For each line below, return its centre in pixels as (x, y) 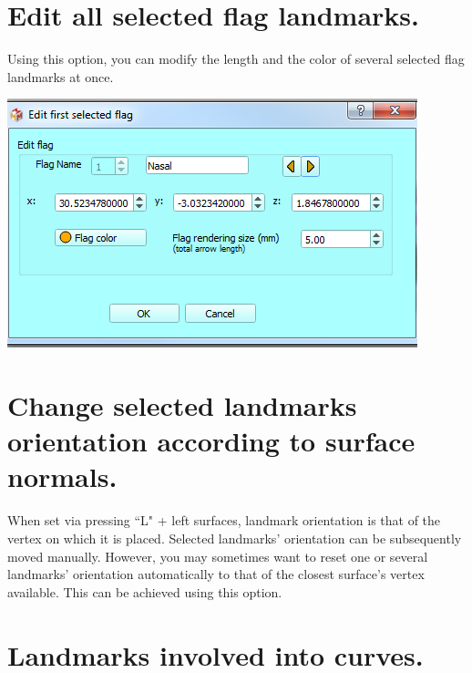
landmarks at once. (61, 76)
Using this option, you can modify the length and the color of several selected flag (236, 59)
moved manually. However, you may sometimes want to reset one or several (218, 556)
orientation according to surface (211, 441)
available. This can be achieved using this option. (145, 591)
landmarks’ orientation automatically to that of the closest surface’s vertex (216, 574)
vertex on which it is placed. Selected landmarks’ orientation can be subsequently (235, 538)
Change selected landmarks (182, 405)
